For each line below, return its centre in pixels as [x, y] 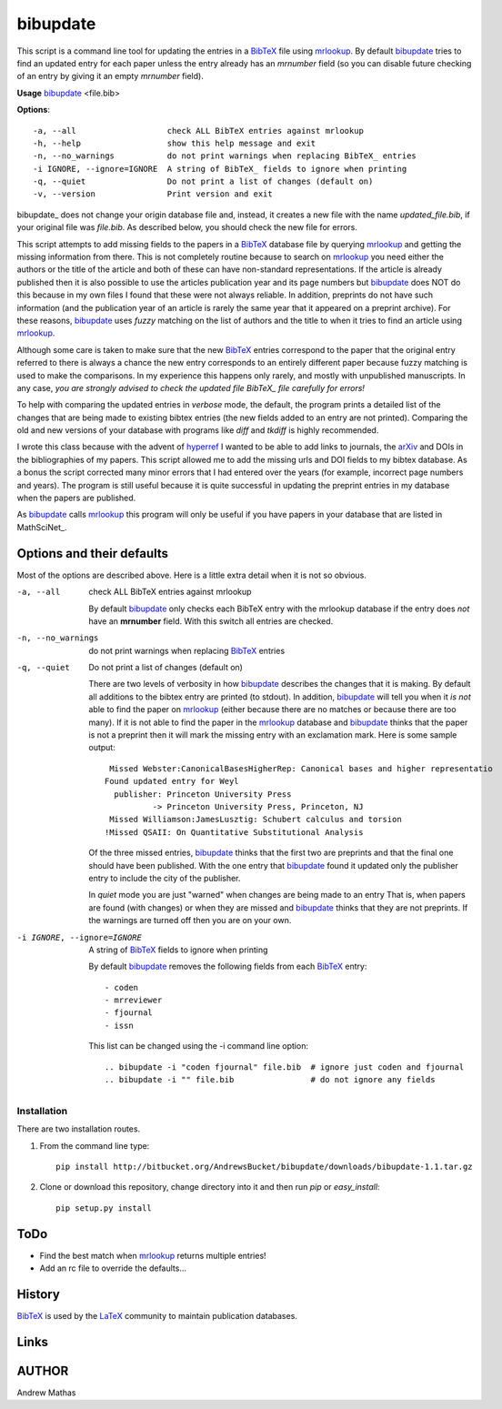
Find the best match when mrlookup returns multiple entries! [153, 1255]
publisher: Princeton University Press [203, 794]
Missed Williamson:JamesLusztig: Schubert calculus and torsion [256, 820]
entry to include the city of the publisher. [165, 878]
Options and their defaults [92, 554]
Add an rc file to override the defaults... [113, 1268]
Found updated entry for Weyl [172, 781]
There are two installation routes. [79, 1129]
